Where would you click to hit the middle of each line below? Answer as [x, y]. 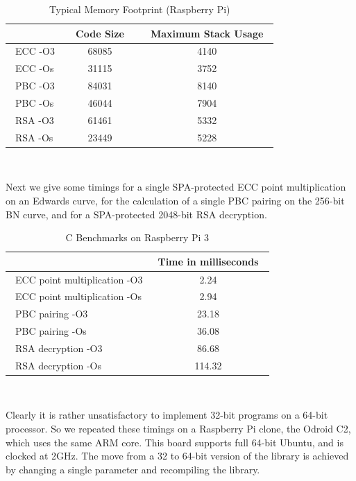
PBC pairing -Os [51, 331]
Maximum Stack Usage [207, 33]
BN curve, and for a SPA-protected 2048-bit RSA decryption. [136, 214]
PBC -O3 [35, 86]
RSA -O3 [34, 120]
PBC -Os [34, 102]
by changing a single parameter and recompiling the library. [133, 469]
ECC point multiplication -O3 [79, 279]
